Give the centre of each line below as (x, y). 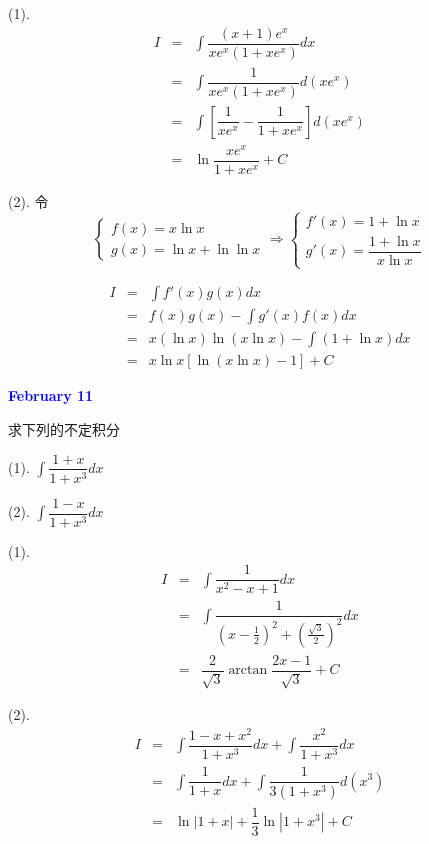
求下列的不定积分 (64, 428)
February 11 (51, 395)
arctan (248, 670)
